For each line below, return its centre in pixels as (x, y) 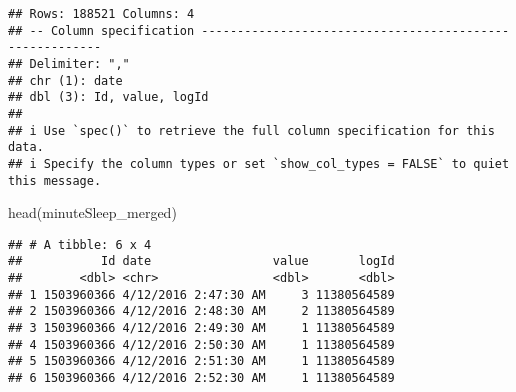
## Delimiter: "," (69, 63)
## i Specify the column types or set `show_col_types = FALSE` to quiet (259, 163)
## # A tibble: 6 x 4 (80, 244)
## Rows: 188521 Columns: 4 (101, 14)
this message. (55, 180)
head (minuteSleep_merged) (92, 212)
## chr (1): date (65, 80)
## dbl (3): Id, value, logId (108, 97)
